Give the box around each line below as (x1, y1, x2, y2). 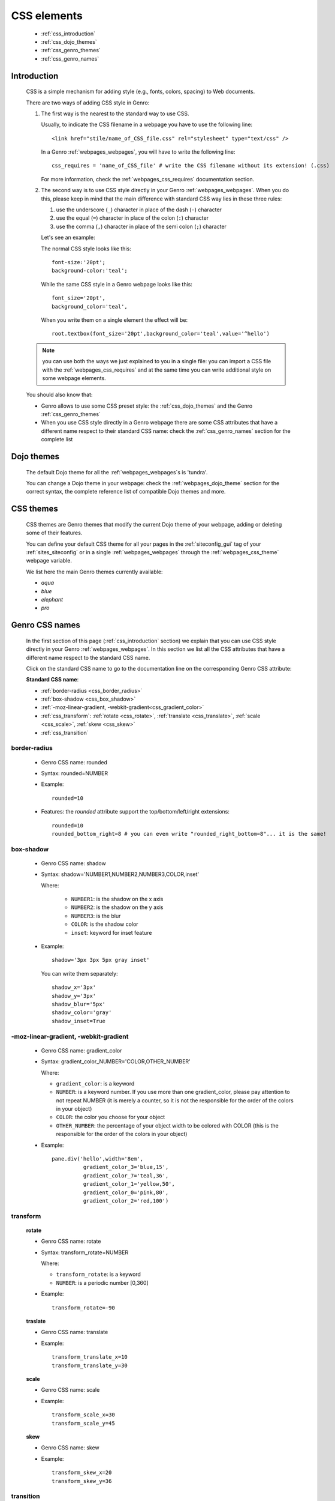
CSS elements (11, 9, 83, 22)
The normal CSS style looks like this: (41, 245, 131, 252)
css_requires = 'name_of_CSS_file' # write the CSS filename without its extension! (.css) (52, 162, 330, 169)
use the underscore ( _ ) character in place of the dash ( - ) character (56, 206, 222, 213)
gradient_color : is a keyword (56, 1080, 135, 1087)
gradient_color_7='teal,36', (83, 1172, 169, 1179)
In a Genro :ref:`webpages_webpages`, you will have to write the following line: (41, 148, 236, 156)
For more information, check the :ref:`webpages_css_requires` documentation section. (41, 175, 255, 183)
